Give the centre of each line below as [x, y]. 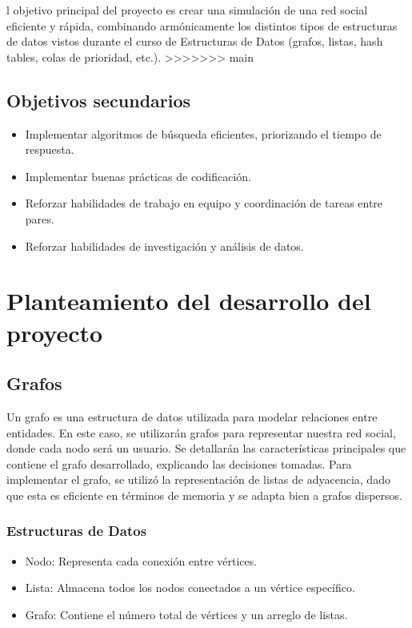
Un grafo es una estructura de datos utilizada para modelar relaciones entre [192, 416]
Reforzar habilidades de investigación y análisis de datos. [164, 246]
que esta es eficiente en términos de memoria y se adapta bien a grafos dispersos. [204, 495]
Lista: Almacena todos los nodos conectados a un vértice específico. [190, 588]
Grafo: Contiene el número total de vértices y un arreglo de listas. [186, 614]
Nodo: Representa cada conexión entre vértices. [141, 560]
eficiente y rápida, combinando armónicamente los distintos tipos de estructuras [202, 25]
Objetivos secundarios [99, 100]
